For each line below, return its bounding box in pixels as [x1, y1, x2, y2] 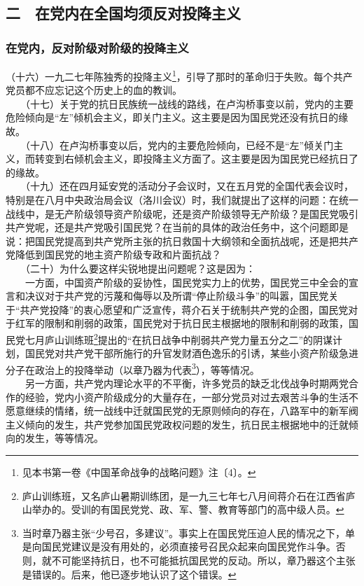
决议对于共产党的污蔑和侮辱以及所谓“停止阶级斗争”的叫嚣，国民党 [24, 288, 329, 303]
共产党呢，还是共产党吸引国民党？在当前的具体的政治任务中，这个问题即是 [6, 220, 349, 235]
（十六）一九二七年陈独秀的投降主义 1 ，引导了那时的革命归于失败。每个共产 [6, 67, 353, 83]
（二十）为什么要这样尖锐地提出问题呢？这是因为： [24, 260, 255, 275]
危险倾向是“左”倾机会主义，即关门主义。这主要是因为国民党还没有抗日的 [6, 110, 339, 125]
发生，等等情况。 [24, 431, 104, 445]
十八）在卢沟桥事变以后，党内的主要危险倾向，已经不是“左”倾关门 [29, 137, 334, 152]
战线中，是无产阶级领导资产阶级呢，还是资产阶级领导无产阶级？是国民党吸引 [6, 206, 358, 221]
